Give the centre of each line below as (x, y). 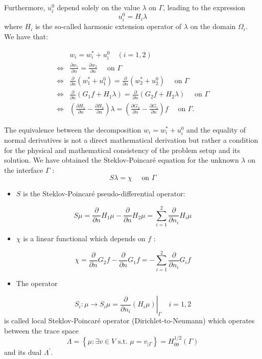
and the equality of (216, 129)
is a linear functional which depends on (84, 238)
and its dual (23, 352)
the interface (24, 170)
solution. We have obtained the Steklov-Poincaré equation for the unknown (122, 160)
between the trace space (41, 330)
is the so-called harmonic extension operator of (108, 26)
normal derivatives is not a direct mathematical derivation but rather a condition (131, 139)
